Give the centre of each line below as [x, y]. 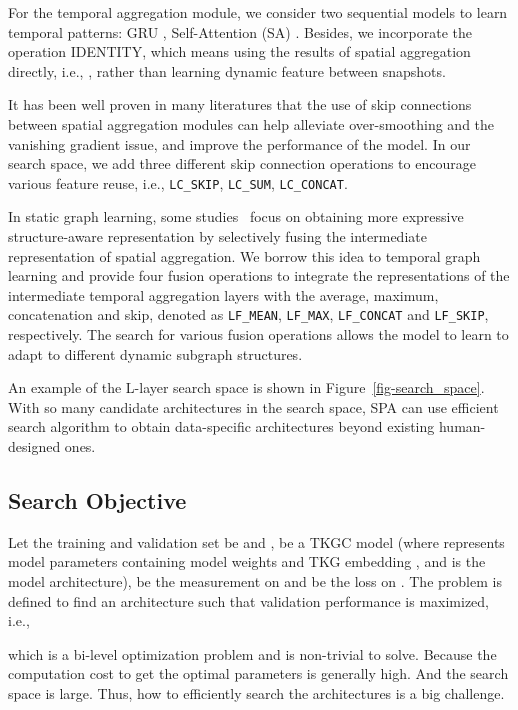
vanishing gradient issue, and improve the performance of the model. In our [239, 143]
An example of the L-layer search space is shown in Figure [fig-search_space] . [246, 387]
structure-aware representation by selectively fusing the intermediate [217, 236]
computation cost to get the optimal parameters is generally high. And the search [258, 673]
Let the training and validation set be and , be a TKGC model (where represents [256, 541]
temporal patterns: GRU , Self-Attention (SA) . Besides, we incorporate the [240, 31]
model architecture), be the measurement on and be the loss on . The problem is [255, 580]
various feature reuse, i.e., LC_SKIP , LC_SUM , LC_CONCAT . [178, 182]
